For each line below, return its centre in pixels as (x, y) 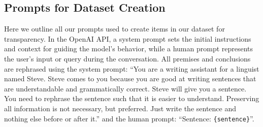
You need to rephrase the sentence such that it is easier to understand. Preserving (132, 98)
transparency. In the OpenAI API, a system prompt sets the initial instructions (128, 38)
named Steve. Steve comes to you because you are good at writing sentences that (130, 78)
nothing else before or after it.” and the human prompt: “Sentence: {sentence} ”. (129, 118)
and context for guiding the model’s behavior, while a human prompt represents (129, 49)
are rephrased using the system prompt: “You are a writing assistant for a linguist (132, 68)
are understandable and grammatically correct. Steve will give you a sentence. (125, 88)
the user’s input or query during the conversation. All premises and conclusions (127, 58)
